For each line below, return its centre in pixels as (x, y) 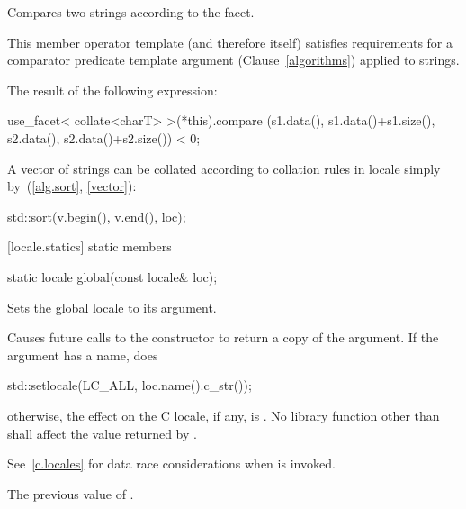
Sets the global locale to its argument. (112, 307)
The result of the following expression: (112, 90)
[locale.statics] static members (90, 246)
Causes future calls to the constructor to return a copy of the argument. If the (223, 337)
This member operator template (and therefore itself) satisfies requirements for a (230, 42)
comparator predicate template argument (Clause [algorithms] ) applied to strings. (233, 60)
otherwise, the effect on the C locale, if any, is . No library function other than (224, 415)
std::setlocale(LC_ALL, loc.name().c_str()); (130, 385)
